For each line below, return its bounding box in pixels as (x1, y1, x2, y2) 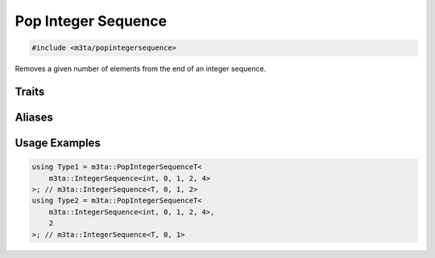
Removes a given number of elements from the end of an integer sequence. (14, 64, 267, 74)
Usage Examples (14, 136, 101, 149)
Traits (14, 84, 45, 98)
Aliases (14, 110, 54, 124)
